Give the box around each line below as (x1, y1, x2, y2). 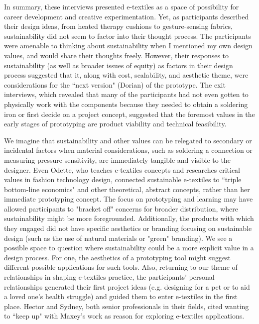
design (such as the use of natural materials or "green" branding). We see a (4, 232, 233, 243)
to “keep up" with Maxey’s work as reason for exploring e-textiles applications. (4, 311, 245, 321)
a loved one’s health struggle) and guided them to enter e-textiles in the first (4, 291, 238, 302)
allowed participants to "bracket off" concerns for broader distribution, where (4, 203, 238, 214)
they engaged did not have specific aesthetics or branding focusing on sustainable (4, 223, 252, 233)
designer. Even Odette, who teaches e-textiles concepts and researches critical (4, 164, 241, 175)
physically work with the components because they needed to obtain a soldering (4, 99, 248, 109)
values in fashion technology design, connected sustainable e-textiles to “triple (4, 174, 242, 185)
